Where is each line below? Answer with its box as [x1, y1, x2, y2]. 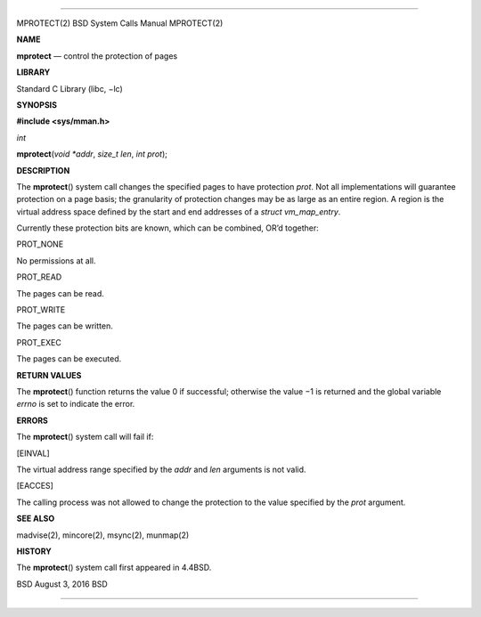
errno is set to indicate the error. [16, 399, 135, 410]
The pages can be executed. [16, 353, 122, 364]
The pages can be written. [16, 321, 113, 331]
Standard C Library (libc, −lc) [16, 83, 124, 93]
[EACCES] [16, 481, 53, 491]
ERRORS [16, 415, 49, 426]
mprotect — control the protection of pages [16, 50, 178, 61]
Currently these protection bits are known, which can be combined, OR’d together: [16, 223, 320, 233]
